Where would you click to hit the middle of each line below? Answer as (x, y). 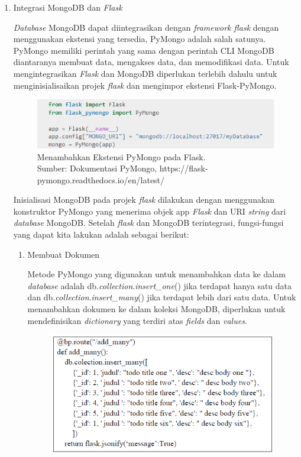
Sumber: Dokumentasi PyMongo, (97, 168)
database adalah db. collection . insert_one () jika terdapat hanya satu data (160, 285)
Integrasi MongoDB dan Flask (68, 7)
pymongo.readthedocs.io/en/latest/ (101, 179)
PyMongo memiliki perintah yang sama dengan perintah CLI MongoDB (144, 50)
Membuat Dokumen (64, 254)
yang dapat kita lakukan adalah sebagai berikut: (101, 234)
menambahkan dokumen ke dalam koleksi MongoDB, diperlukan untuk (156, 309)
